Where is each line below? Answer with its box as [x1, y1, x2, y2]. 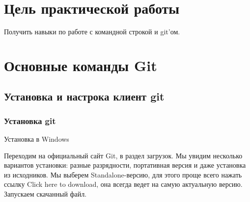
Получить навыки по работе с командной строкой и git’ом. [4, 26, 180, 37]
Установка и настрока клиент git [4, 89, 165, 104]
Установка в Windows [4, 134, 69, 144]
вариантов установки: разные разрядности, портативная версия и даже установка [4, 160, 246, 170]
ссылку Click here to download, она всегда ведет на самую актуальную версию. [4, 179, 243, 189]
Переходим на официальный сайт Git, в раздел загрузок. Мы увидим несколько [4, 150, 243, 160]
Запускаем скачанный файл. [4, 189, 87, 199]
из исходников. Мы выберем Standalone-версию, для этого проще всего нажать [4, 169, 242, 179]
